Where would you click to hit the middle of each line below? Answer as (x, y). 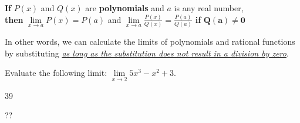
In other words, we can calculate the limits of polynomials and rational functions (150, 41)
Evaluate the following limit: (56, 73)
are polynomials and (125, 8)
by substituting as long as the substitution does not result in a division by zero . (147, 53)
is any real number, (209, 8)
